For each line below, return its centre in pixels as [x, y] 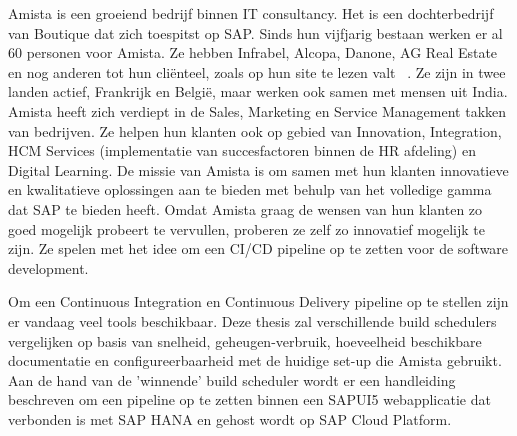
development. [48, 267]
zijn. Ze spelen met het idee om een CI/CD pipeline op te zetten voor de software [258, 248]
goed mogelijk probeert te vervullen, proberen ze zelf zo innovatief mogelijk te [246, 228]
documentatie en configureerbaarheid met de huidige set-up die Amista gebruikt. [255, 360]
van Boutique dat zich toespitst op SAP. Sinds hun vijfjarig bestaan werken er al [255, 32]
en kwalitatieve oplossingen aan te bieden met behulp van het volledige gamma [250, 189]
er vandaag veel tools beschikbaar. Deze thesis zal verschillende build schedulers [252, 320]
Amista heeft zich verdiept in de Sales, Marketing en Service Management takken [257, 110]
